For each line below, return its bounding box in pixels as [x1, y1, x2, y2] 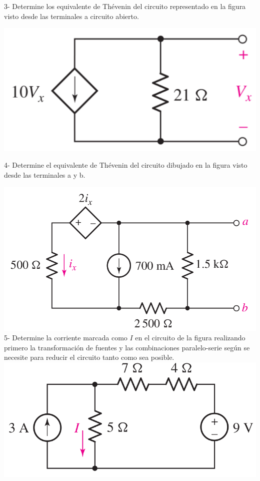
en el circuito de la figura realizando [135, 332, 245, 343]
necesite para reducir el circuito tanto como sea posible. [4, 352, 174, 362]
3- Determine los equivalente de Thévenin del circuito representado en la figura [4, 1, 246, 11]
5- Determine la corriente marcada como [4, 332, 127, 343]
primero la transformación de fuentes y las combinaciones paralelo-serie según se [4, 342, 250, 352]
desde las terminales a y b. [4, 169, 85, 180]
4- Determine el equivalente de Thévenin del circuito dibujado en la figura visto [4, 160, 247, 170]
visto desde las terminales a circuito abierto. [4, 11, 139, 21]
